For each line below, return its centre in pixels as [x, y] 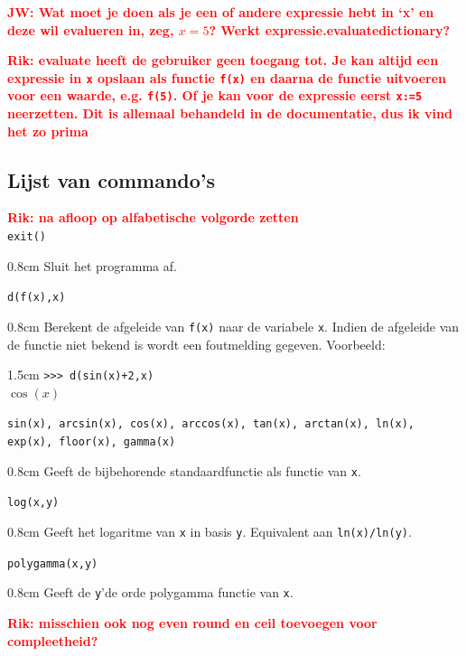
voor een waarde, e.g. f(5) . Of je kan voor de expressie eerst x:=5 [215, 95]
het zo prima [48, 131]
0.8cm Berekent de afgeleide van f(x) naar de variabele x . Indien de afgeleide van [233, 326]
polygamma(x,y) [53, 563]
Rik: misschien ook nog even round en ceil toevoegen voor [192, 623]
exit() [27, 237]
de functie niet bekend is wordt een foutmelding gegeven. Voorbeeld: [196, 344]
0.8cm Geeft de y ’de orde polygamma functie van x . [150, 592]
